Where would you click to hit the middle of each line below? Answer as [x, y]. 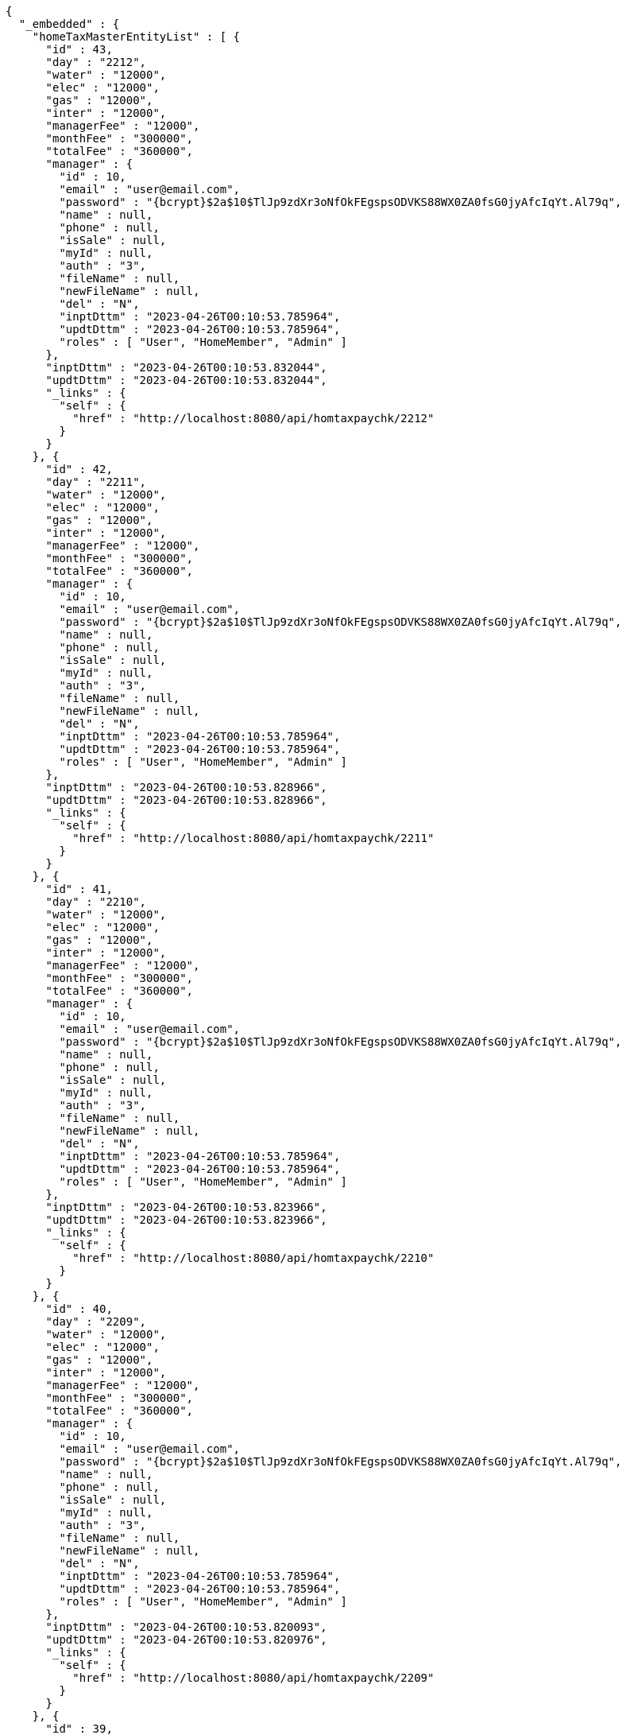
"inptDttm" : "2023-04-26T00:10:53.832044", [186, 367]
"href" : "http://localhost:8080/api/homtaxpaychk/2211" [253, 838]
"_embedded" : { [69, 24]
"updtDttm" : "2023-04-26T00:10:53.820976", [186, 1640]
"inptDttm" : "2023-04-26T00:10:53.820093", [186, 1627]
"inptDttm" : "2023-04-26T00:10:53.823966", [186, 1207]
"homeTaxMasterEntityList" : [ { [136, 37]
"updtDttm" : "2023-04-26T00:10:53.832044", [186, 380]
